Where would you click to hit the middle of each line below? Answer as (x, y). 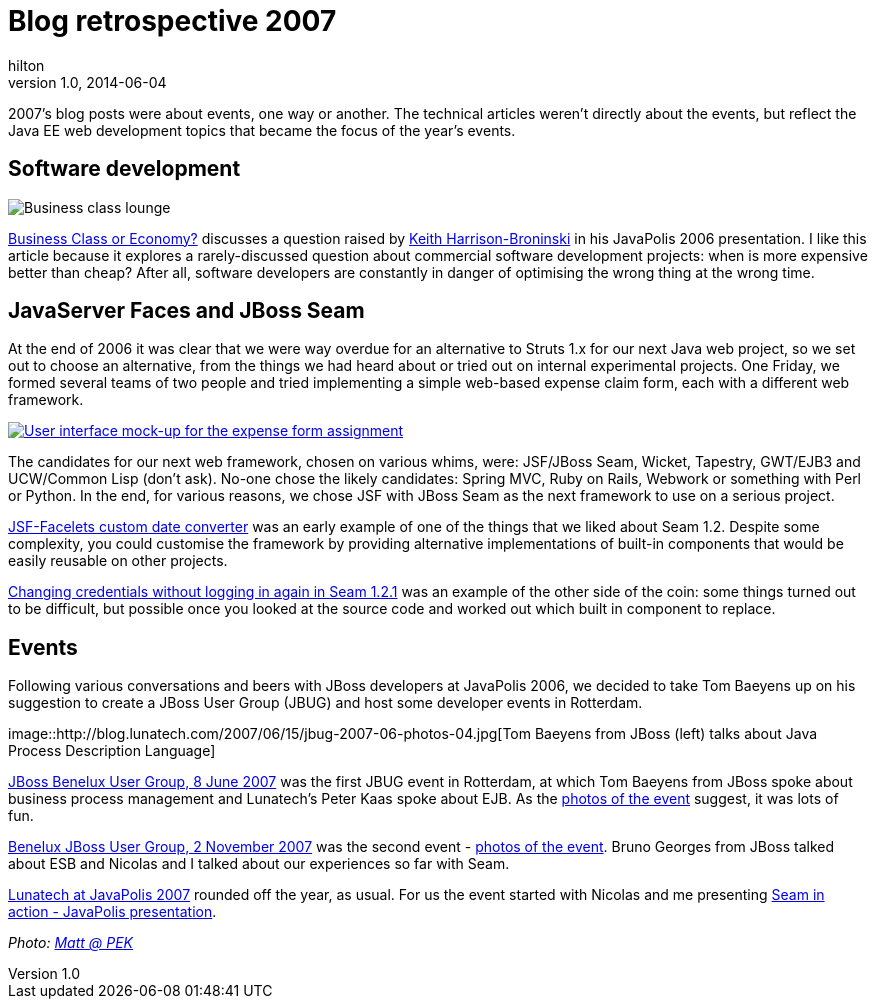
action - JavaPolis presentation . (112, 912)
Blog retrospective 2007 (172, 21)
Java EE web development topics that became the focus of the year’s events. (262, 130)
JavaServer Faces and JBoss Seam (186, 311)
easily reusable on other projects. (118, 561)
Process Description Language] (112, 751)
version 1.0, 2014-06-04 (87, 82)
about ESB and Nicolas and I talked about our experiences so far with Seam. (259, 864)
